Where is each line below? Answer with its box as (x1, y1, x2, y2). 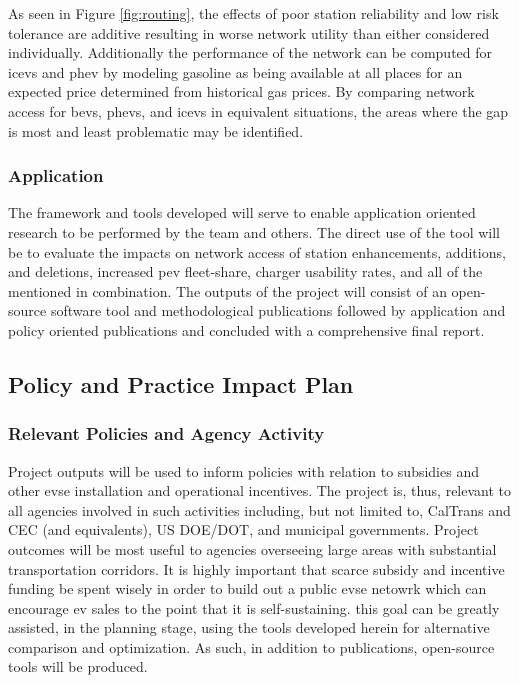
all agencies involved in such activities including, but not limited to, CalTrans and (8, 499, 511, 520)
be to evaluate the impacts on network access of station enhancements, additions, (8, 241, 506, 262)
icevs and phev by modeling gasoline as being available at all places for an (8, 61, 463, 82)
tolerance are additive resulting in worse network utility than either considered (8, 22, 490, 43)
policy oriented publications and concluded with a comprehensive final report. (8, 319, 485, 340)
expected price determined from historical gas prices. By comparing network (8, 81, 475, 102)
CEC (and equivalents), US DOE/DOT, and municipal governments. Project (8, 519, 479, 540)
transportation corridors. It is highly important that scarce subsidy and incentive (8, 558, 505, 579)
